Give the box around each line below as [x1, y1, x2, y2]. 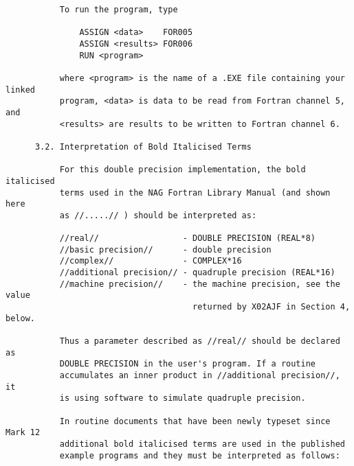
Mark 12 [5, 428, 41, 438]
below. [5, 313, 35, 323]
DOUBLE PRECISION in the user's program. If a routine [59, 359, 316, 369]
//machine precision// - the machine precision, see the [59, 279, 340, 289]
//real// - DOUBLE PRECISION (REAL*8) [59, 233, 316, 244]
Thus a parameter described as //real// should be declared [59, 336, 340, 347]
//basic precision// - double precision [59, 244, 272, 255]
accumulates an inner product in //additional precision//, [59, 371, 340, 380]
